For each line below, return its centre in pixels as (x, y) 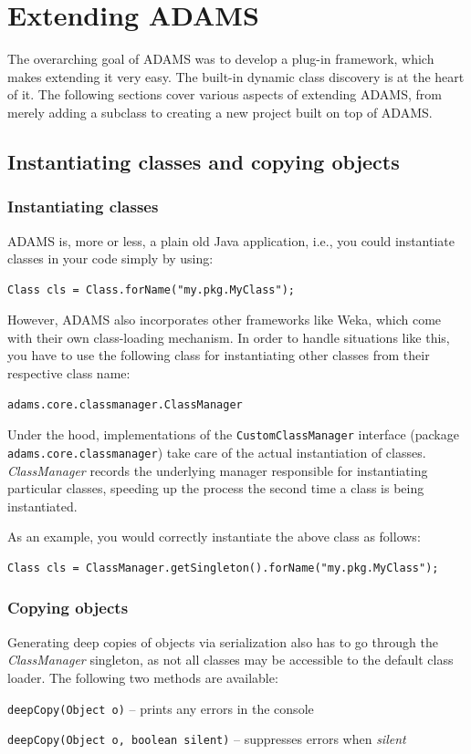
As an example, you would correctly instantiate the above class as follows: (214, 537)
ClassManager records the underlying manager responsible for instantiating (218, 470)
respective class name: (69, 373)
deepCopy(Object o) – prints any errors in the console (161, 708)
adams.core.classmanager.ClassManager (125, 404)
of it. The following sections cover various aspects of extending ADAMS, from (225, 94)
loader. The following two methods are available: (143, 677)
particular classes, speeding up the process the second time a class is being (216, 488)
